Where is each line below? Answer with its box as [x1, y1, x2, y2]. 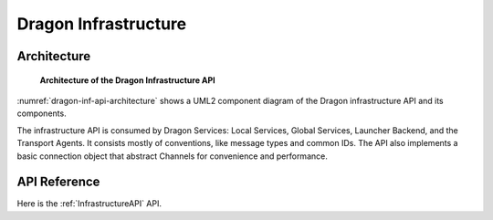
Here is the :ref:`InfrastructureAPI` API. [16, 198, 163, 209]
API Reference [16, 174, 100, 190]
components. [16, 108, 68, 119]
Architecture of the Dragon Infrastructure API [39, 74, 215, 86]
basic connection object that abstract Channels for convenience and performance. [16, 151, 328, 162]
